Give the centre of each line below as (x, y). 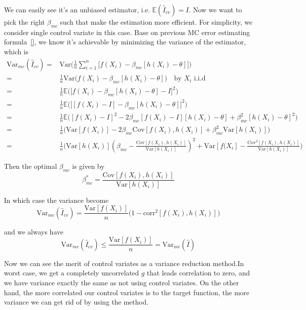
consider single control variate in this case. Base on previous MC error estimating (127, 32)
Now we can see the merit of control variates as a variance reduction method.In (124, 263)
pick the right (24, 22)
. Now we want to (215, 9)
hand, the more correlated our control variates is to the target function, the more (127, 292)
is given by (88, 166)
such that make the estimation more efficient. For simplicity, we (156, 22)
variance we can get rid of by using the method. (76, 302)
